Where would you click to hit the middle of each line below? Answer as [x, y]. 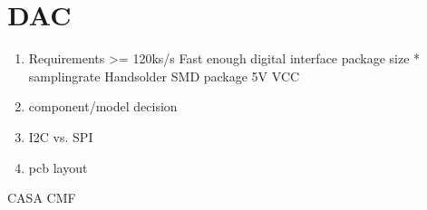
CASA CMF [42, 198]
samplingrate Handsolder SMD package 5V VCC [164, 76]
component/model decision [103, 106]
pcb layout [58, 167]
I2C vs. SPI [61, 136]
